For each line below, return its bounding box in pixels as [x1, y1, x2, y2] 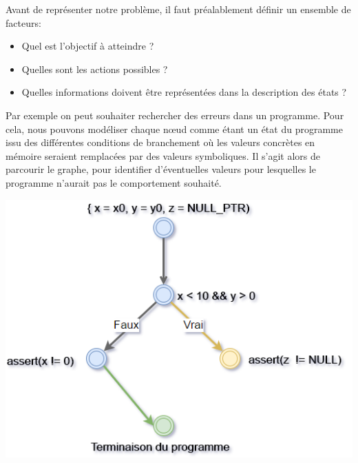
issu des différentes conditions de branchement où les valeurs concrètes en [6, 135, 315, 150]
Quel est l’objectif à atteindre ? [21, 39, 154, 53]
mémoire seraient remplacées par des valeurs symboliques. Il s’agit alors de [6, 148, 320, 163]
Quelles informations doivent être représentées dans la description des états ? [21, 85, 347, 99]
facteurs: [6, 15, 41, 30]
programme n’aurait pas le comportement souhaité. [6, 175, 222, 189]
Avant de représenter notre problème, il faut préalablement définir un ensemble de [6, 2, 351, 16]
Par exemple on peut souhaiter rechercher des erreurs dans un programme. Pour [6, 107, 344, 122]
